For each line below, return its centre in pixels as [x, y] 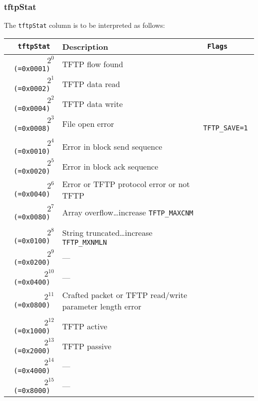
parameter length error [102, 306]
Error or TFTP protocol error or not [126, 184]
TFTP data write [93, 104]
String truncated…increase [107, 232]
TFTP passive [87, 346]
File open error [88, 124]
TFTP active [85, 326]
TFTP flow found [93, 64]
